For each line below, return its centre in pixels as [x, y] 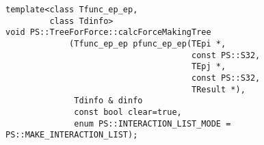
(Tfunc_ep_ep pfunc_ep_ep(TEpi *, [148, 43]
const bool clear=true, [128, 112]
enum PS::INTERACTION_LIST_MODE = [153, 123]
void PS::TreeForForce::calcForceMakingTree [108, 32]
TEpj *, [209, 67]
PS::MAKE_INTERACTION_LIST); [72, 135]
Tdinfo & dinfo [108, 101]
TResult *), [219, 89]
